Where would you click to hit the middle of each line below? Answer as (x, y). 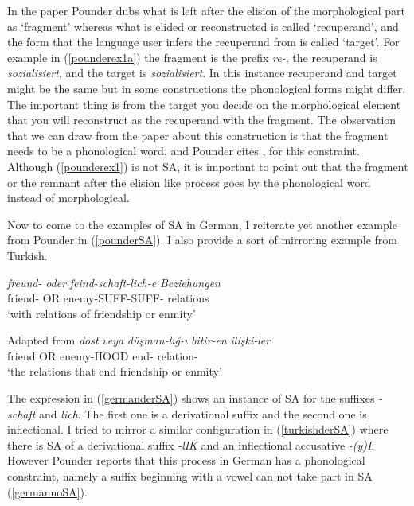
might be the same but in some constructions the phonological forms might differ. (207, 88)
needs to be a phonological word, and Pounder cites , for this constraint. (184, 151)
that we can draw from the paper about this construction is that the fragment (198, 135)
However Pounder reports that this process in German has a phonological (186, 460)
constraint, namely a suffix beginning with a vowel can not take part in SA (190, 476)
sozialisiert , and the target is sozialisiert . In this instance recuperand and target (202, 73)
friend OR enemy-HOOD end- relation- (103, 355)
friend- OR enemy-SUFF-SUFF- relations (108, 298)
